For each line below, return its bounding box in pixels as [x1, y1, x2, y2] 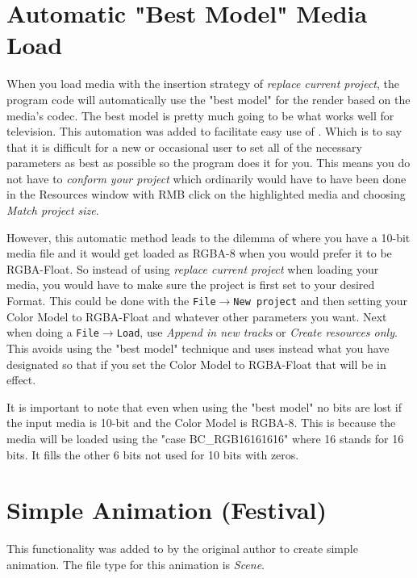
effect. [6, 371, 36, 388]
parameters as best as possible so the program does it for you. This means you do [6, 154, 411, 171]
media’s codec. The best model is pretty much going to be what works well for [6, 107, 394, 124]
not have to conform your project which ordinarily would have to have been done [6, 170, 407, 186]
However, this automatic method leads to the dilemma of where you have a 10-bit [6, 228, 411, 245]
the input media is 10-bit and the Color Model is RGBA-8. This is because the [6, 414, 396, 431]
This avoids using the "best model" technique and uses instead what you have [6, 339, 390, 356]
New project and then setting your [233, 292, 408, 309]
